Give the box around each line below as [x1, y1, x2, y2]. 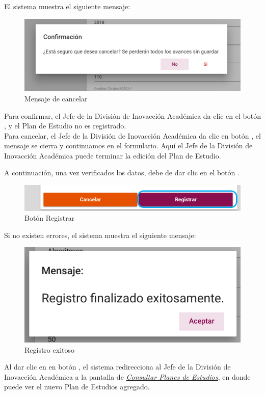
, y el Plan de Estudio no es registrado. [4, 120, 126, 131]
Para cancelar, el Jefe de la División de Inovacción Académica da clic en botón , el [4, 130, 261, 141]
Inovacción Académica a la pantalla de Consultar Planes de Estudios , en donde [4, 371, 251, 382]
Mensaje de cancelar [24, 93, 88, 103]
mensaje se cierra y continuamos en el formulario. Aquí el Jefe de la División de [4, 140, 253, 151]
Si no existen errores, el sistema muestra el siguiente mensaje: [4, 229, 196, 240]
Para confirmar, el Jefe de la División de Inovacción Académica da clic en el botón [4, 110, 261, 121]
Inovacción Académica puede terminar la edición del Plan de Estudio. [4, 150, 221, 161]
